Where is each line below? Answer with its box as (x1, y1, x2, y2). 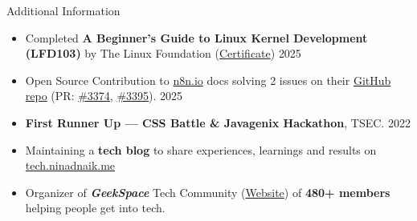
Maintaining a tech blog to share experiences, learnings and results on (25, 141, 377, 158)
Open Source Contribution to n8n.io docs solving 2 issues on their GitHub (25, 71, 391, 88)
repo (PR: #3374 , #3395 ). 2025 (25, 87, 183, 104)
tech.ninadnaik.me (25, 157, 116, 174)
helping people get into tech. (25, 199, 166, 216)
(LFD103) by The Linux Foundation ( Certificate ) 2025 (25, 45, 301, 62)
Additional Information (6, 2, 121, 18)
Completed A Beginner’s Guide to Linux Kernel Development (25, 29, 368, 46)
